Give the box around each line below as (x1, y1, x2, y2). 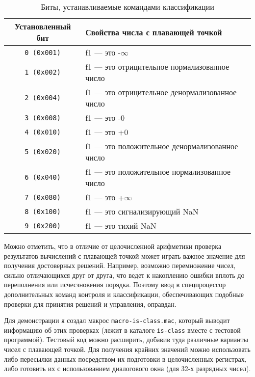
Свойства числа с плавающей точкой (85, 26, 222, 38)
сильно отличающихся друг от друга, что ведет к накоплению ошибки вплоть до (4, 269, 245, 280)
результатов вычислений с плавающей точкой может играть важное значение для (4, 250, 245, 261)
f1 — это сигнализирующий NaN (85, 206, 199, 217)
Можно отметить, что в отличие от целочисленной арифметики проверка (4, 241, 222, 251)
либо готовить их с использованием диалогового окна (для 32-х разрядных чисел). (4, 363, 251, 374)
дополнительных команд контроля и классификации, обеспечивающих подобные (4, 289, 244, 299)
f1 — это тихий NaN (85, 220, 156, 231)
